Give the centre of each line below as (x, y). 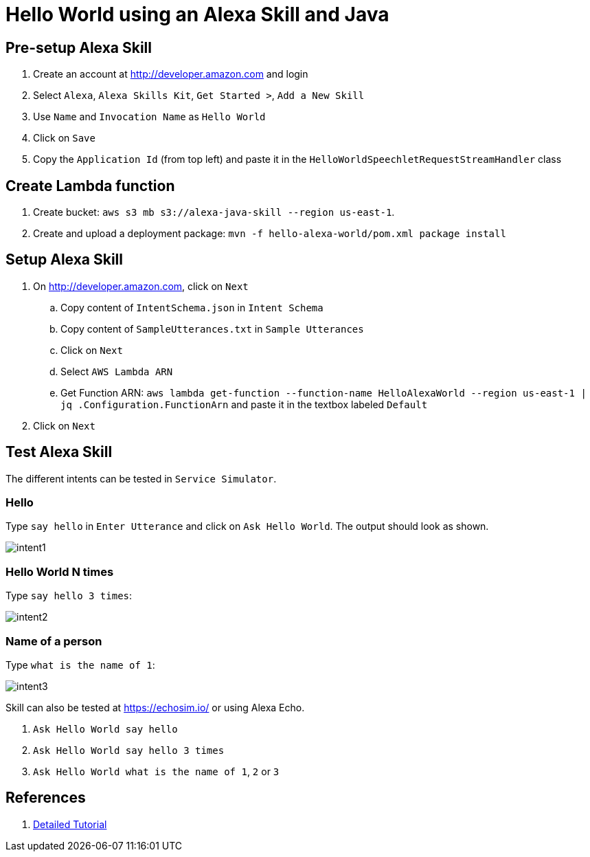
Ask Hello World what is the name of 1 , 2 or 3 (156, 771)
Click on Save (64, 138)
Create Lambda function (90, 186)
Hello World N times (60, 571)
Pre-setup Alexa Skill (79, 47)
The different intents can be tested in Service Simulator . (141, 478)
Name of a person (54, 641)
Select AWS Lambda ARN (117, 371)
